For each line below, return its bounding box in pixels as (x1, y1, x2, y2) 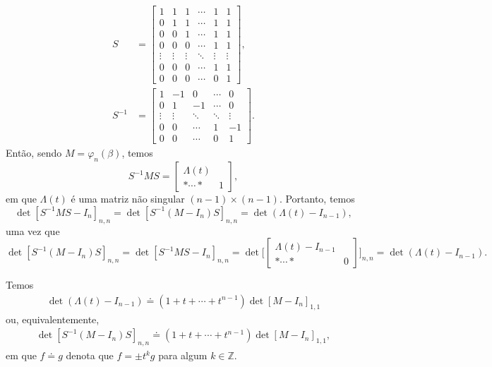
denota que (66, 348, 114, 363)
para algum (158, 348, 208, 363)
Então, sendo (6, 145, 62, 160)
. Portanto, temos (279, 191, 355, 206)
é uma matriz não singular (71, 191, 185, 206)
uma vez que (6, 223, 60, 238)
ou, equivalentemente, (6, 311, 100, 326)
